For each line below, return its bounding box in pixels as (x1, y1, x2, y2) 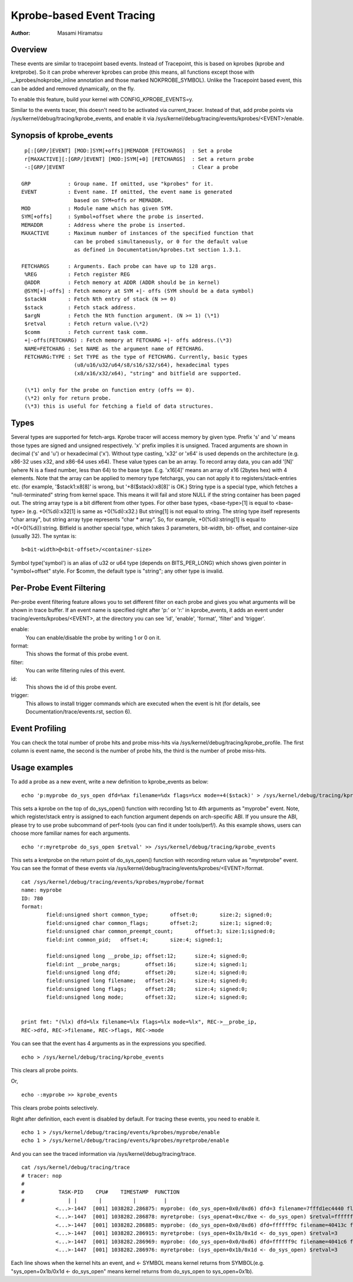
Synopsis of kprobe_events (11, 130, 114, 140)
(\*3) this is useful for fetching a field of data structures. (24, 403, 214, 409)
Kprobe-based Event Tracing (11, 9, 155, 22)
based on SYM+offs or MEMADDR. (74, 197, 164, 203)
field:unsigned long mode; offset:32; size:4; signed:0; (46, 994, 248, 1001)
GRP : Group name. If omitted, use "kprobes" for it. (21, 180, 214, 187)
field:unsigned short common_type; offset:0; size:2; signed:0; (46, 911, 273, 918)
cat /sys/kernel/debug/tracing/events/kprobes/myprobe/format (21, 878, 205, 885)
